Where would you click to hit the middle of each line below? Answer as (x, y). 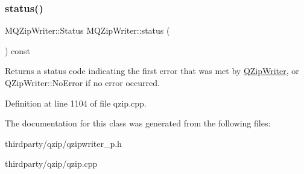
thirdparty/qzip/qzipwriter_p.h (63, 143)
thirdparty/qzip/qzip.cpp (51, 163)
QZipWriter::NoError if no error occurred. (82, 82)
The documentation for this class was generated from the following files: (138, 123)
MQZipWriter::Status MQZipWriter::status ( (87, 30)
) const (18, 50)
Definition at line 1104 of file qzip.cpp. (76, 103)
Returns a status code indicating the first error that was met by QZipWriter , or (152, 71)
